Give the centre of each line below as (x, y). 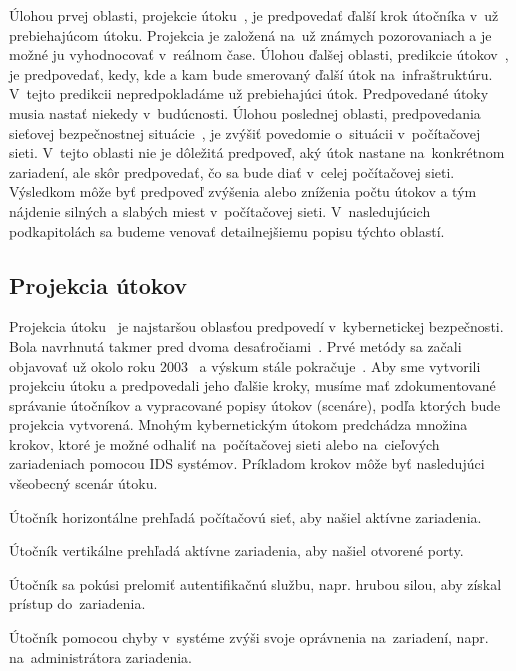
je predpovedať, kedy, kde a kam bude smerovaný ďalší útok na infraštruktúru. (251, 73)
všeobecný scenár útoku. (83, 483)
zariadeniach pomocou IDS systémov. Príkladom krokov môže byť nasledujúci (247, 463)
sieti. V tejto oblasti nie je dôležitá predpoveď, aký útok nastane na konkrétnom (257, 152)
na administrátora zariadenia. (101, 656)
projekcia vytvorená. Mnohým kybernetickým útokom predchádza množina (238, 424)
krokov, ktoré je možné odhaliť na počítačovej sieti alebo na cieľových (224, 443)
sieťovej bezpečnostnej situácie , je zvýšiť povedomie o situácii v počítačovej (245, 132)
